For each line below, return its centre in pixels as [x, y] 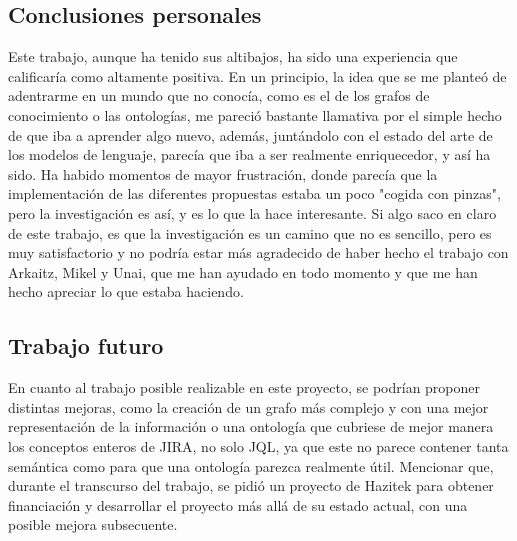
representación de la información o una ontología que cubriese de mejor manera [251, 426]
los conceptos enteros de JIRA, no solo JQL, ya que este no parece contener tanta [258, 445]
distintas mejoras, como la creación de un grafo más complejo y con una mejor [248, 406]
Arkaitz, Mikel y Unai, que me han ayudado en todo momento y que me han [243, 271]
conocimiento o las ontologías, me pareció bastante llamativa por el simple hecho [255, 114]
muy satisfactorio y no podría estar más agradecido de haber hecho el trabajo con [258, 252]
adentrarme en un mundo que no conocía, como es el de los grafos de [219, 95]
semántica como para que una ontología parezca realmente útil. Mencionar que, [251, 465]
